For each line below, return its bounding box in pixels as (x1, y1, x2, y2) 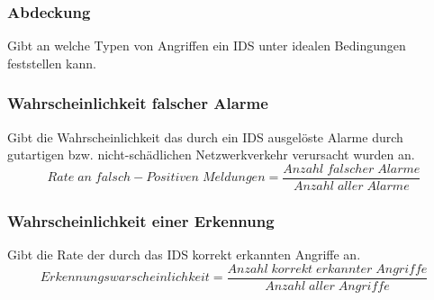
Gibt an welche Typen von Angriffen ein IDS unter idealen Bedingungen (7, 36, 406, 55)
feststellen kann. (7, 53, 96, 72)
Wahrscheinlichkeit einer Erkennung (7, 209, 275, 232)
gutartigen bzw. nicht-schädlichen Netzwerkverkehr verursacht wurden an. (7, 145, 415, 164)
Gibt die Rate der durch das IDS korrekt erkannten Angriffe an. (7, 245, 361, 264)
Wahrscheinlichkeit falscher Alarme (7, 92, 268, 114)
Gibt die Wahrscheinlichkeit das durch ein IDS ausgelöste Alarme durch (7, 127, 403, 146)
